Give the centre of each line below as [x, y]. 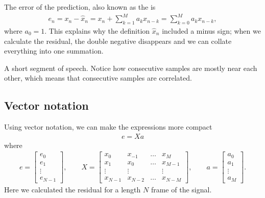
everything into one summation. [54, 51]
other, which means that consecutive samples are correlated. [98, 78]
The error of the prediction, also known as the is [80, 7]
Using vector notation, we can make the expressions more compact [108, 127]
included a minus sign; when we [211, 30]
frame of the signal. [181, 189]
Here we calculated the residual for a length [73, 189]
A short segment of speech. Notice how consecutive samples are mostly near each [131, 68]
